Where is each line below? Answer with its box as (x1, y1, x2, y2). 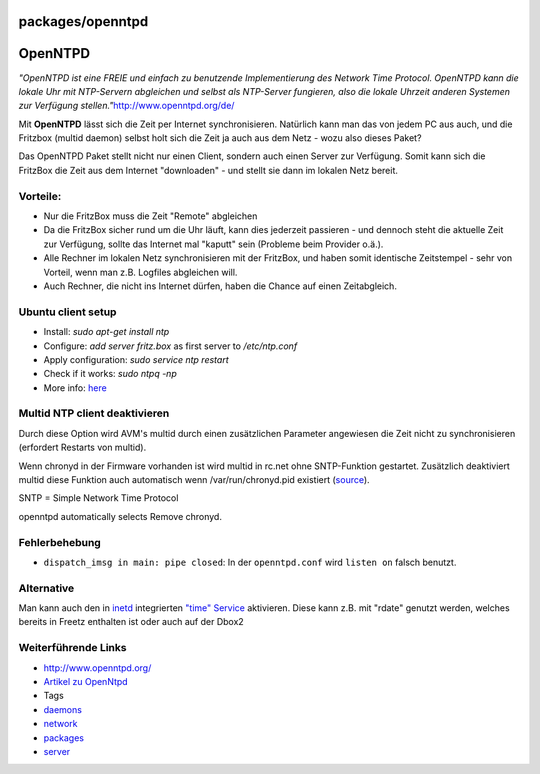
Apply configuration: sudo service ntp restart (43, 353, 229, 365)
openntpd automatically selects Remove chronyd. (18, 510, 222, 522)
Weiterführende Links (18, 641, 127, 655)
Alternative (18, 581, 75, 595)
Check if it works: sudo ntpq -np (43, 368, 177, 380)
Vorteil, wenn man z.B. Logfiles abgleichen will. (43, 266, 238, 278)
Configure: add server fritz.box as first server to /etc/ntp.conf (43, 340, 298, 352)
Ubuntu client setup (18, 305, 117, 319)
